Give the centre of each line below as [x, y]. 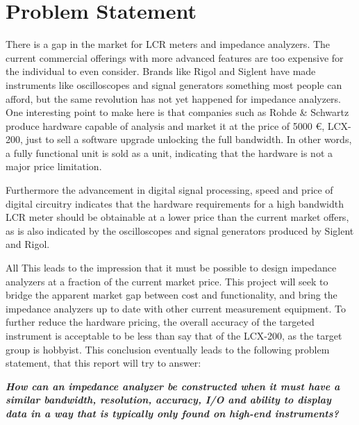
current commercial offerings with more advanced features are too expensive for [175, 57]
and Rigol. [28, 244]
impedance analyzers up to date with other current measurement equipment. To [176, 308]
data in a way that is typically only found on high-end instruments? [172, 413]
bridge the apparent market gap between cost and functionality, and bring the [172, 295]
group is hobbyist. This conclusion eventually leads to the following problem [168, 349]
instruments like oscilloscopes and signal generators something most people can [174, 84]
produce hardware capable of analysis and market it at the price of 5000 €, [165, 125]
